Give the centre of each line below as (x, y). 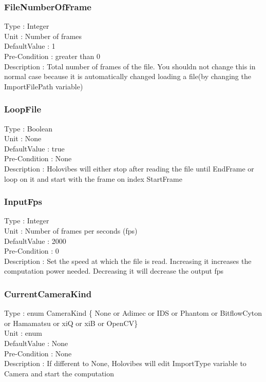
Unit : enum (23, 333)
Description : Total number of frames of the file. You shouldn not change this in (130, 66)
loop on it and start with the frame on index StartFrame (93, 178)
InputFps (23, 202)
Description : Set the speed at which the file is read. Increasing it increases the (128, 261)
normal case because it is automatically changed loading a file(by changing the (128, 76)
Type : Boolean (28, 128)
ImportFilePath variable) (44, 86)
